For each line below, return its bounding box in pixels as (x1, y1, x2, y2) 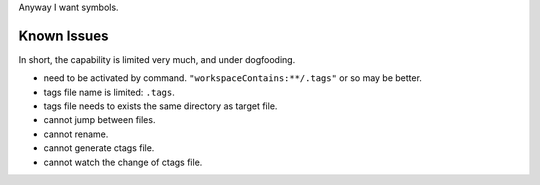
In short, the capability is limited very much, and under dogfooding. (18, 53, 296, 65)
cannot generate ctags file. (43, 142, 155, 154)
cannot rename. (43, 128, 109, 140)
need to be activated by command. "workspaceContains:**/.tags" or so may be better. (43, 72, 422, 84)
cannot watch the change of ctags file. (43, 156, 203, 168)
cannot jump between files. (43, 114, 156, 126)
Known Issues (18, 27, 109, 44)
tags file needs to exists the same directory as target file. (43, 100, 278, 112)
